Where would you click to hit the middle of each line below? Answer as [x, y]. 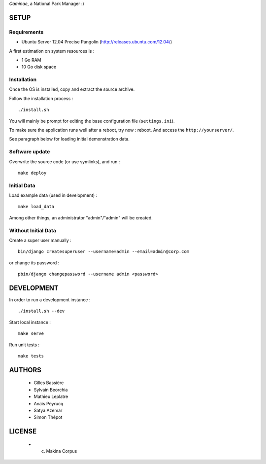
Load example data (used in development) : [53, 195]
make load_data [36, 207]
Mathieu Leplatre [51, 396]
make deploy [32, 173]
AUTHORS [25, 370]
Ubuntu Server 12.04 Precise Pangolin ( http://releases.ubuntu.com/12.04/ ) [97, 42]
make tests [31, 356]
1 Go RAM [31, 60]
